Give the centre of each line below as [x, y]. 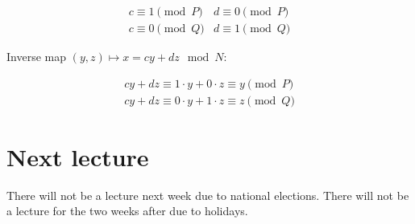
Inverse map [36, 57]
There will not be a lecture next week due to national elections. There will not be [208, 195]
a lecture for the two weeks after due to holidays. [127, 211]
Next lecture [78, 156]
